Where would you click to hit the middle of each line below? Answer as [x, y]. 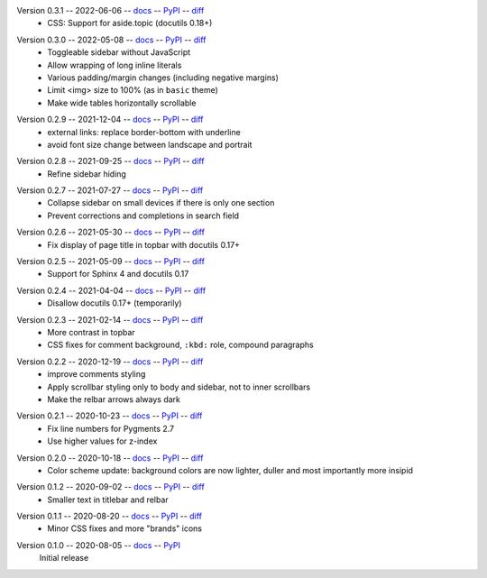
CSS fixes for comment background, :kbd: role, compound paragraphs [181, 345]
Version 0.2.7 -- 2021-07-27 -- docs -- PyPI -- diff [110, 190]
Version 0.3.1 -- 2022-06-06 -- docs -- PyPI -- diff [110, 10]
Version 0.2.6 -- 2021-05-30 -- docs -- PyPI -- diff [110, 232]
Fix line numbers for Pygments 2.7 [111, 428]
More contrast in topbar [91, 332]
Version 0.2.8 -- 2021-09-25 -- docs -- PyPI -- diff [110, 161]
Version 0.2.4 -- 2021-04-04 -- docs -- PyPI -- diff [111, 290]
